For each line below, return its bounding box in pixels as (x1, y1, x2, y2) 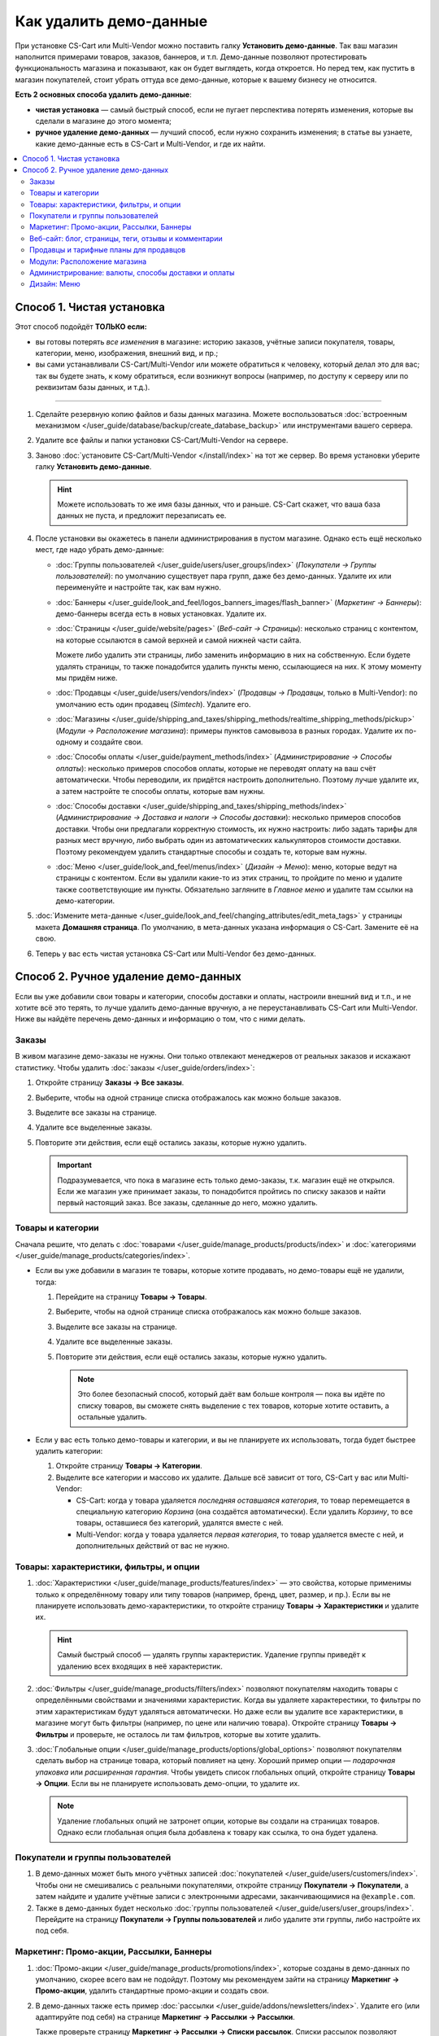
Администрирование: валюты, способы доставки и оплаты (29, 267, 235, 277)
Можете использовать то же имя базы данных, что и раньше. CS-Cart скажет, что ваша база (57, 499, 381, 509)
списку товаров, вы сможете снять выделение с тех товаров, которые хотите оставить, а (77, 1401, 389, 1411)
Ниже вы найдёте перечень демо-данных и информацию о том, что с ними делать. (15, 1014, 306, 1024)
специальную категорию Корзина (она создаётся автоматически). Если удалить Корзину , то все (76, 1507, 414, 1516)
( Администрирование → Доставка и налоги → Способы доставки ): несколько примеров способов (55, 813, 402, 823)
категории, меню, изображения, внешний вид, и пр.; (35, 349, 219, 358)
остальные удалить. (77, 1412, 147, 1422)
